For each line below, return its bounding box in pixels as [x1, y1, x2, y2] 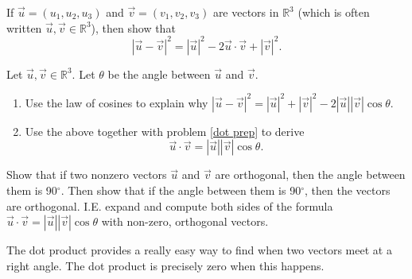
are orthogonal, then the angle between [215, 166, 406, 183]
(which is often [297, 4, 370, 20]
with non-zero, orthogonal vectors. [101, 213, 269, 230]
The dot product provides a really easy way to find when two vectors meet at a [6, 242, 392, 258]
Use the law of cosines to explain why [25, 94, 208, 110]
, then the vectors [305, 181, 391, 198]
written [6, 19, 42, 36]
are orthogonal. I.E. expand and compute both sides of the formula [6, 197, 333, 214]
